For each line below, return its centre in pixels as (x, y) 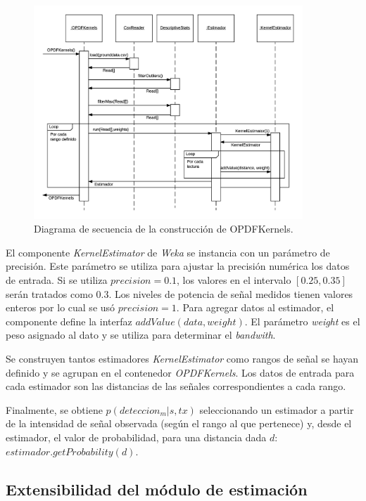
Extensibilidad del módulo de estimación (157, 489)
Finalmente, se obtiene (54, 409)
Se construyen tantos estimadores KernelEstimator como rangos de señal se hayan (182, 359)
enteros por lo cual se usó (61, 307)
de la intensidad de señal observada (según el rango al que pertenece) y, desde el (179, 423)
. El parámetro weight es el (302, 321)
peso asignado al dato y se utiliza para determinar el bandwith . (141, 335)
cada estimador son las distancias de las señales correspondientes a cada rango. (176, 386)
